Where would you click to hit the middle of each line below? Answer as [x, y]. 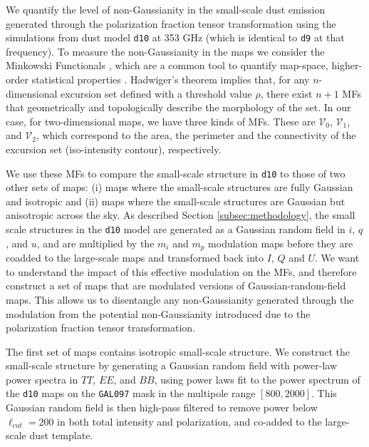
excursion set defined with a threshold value [156, 93]
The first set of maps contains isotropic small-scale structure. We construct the [178, 351]
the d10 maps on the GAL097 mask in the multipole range [131, 393]
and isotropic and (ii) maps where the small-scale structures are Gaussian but [176, 201]
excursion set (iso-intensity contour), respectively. [114, 149]
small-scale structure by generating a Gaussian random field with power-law [171, 365]
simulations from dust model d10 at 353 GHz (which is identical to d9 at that [175, 37]
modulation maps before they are [281, 243]
